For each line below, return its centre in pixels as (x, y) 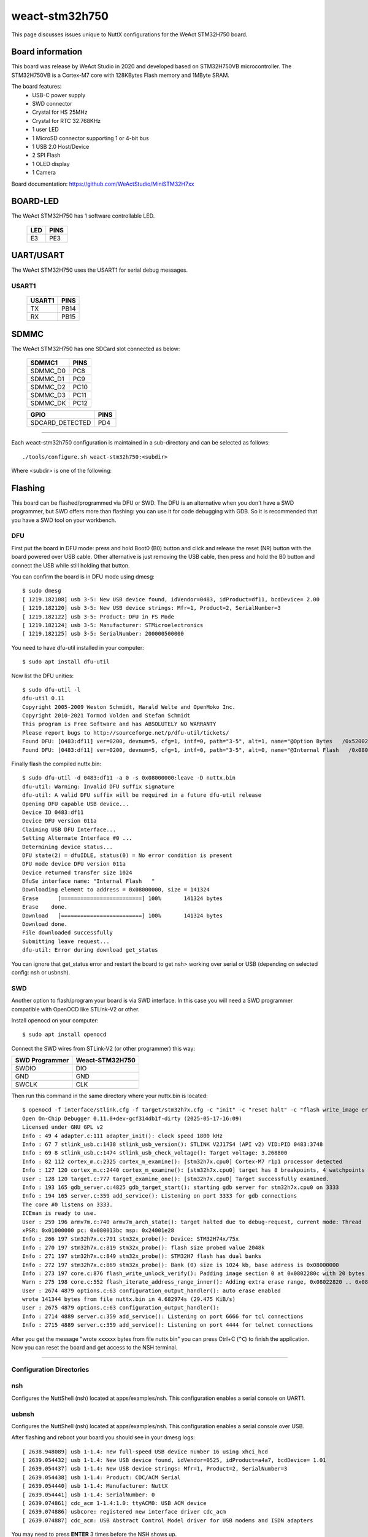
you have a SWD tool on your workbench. (64, 520)
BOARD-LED (35, 201)
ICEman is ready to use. (59, 1213)
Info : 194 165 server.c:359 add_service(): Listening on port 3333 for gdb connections (160, 1196)
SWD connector (52, 104)
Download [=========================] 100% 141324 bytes (123, 915)
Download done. (45, 924)
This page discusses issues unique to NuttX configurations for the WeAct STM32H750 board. (129, 34)
